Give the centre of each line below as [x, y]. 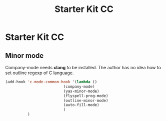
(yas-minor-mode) [81, 91]
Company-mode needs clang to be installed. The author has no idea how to [83, 67]
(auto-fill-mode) [81, 105]
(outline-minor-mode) [86, 101]
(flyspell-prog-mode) [86, 96]
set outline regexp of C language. [39, 73]
